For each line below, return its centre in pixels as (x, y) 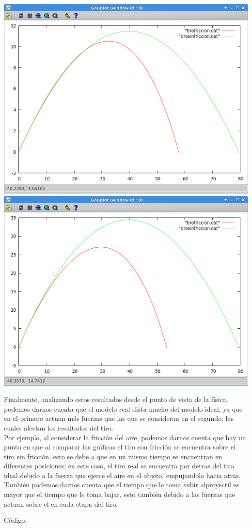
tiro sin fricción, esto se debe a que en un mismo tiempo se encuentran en (113, 456)
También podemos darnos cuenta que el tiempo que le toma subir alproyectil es (122, 485)
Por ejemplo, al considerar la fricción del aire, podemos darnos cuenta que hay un (125, 437)
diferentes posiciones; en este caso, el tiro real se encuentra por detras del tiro (119, 466)
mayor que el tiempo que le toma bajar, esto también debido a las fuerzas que (119, 494)
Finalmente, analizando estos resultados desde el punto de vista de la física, (116, 399)
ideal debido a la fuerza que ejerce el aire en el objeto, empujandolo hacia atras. (122, 475)
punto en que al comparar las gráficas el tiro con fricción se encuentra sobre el (120, 447)
